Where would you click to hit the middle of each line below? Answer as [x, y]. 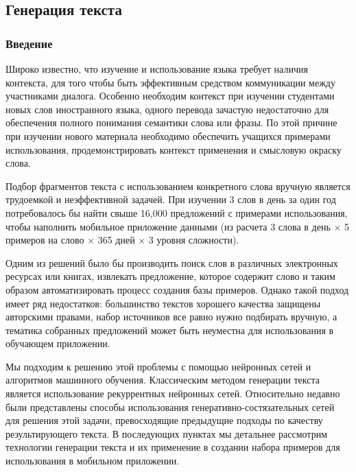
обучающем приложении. [58, 343]
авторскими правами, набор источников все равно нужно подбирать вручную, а [171, 317]
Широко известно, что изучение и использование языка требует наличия [157, 69]
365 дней [116, 240]
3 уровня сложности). [194, 240]
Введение [29, 43]
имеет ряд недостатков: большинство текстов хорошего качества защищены [163, 303]
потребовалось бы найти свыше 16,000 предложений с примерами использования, [177, 212]
